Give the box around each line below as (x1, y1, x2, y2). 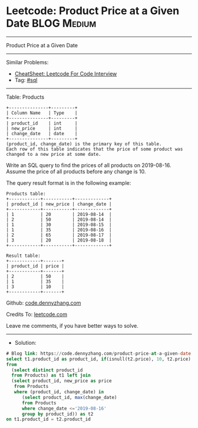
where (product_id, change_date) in (14, 389, 104, 395)
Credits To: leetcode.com (6, 311, 68, 318)
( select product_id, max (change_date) (21, 394, 117, 400)
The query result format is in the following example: (6, 179, 131, 187)
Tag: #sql (14, 76, 38, 83)
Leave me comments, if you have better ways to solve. (6, 322, 138, 329)
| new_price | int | (6, 125, 78, 131)
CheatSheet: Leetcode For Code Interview (14, 70, 117, 77)
